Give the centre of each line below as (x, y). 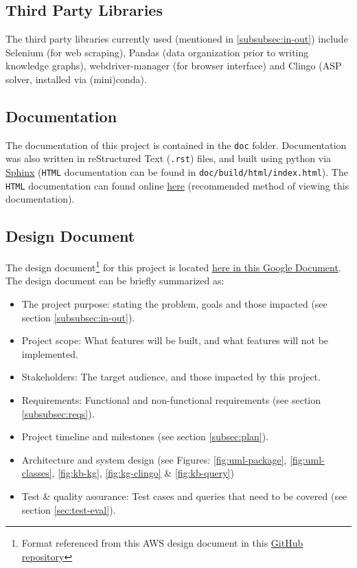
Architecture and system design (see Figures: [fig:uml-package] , (154, 459)
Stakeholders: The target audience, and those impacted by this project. (171, 377)
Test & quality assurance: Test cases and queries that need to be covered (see (184, 496)
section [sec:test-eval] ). (69, 509)
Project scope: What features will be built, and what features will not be (175, 340)
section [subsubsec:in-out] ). (78, 317)
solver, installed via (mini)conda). (76, 79)
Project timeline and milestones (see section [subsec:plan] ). (145, 436)
